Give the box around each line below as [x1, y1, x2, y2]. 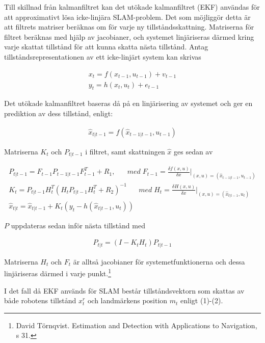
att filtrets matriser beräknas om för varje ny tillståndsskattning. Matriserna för [4, 21, 254, 32]
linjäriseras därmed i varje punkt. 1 [4, 267, 111, 279]
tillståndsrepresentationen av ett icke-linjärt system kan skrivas [4, 51, 201, 62]
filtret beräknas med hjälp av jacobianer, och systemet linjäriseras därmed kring [4, 31, 254, 42]
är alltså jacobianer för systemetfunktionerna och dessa [73, 256, 245, 267]
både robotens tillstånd [4, 295, 76, 306]
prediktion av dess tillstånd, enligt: [4, 108, 113, 119]
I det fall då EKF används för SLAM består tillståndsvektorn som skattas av [4, 285, 245, 296]
